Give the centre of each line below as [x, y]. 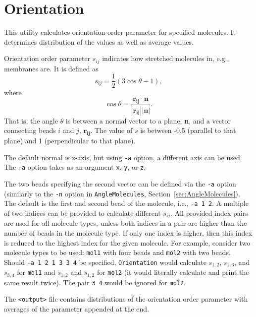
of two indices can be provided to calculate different [82, 213]
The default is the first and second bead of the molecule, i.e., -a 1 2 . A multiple [126, 203]
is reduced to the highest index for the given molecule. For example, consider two [127, 242]
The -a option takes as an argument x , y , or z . [75, 167]
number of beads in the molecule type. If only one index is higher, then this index [128, 233]
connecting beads [30, 130]
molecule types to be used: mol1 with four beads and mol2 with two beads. [117, 252]
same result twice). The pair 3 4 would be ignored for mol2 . [95, 282]
